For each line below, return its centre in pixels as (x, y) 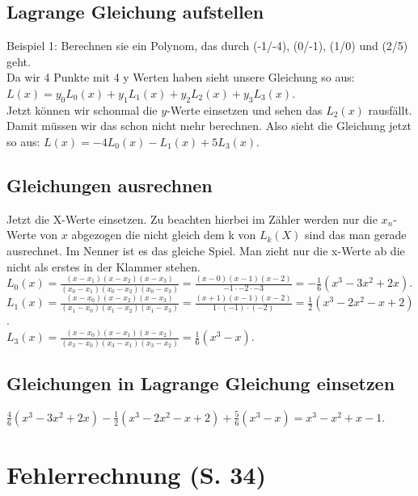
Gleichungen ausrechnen (110, 185)
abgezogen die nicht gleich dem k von (164, 235)
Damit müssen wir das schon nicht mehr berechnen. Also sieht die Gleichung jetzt (209, 126)
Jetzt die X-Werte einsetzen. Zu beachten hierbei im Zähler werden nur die (192, 219)
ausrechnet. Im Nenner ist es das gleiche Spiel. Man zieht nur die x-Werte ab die (206, 250)
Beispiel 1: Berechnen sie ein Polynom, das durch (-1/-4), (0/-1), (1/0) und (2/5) (207, 46)
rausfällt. (390, 109)
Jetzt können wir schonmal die (82, 109)
